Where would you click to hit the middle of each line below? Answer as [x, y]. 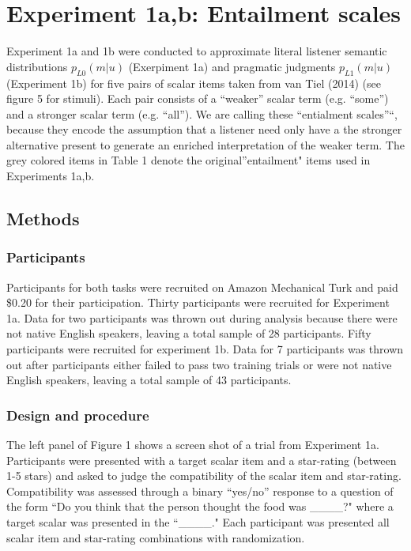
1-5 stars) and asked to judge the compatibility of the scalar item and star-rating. [204, 476]
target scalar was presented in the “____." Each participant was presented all [198, 522]
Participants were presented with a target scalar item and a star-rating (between [202, 460]
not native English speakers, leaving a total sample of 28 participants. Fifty [189, 333]
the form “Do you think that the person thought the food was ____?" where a [200, 506]
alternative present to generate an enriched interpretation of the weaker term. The [205, 144]
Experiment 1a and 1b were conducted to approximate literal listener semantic [197, 51]
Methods [43, 219]
